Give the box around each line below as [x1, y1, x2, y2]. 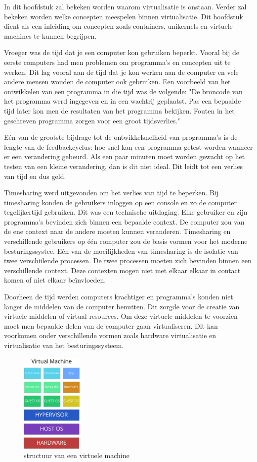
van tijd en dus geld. [4, 171, 66, 181]
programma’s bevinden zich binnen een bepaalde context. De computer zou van [4, 216, 245, 227]
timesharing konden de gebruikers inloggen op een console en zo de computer [4, 197, 237, 207]
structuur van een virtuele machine [24, 450, 129, 461]
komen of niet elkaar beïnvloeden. [4, 275, 106, 285]
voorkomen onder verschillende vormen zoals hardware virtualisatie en [4, 330, 216, 341]
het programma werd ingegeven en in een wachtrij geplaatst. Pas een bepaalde [4, 96, 241, 106]
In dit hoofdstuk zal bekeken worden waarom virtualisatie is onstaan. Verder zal [4, 1, 247, 11]
